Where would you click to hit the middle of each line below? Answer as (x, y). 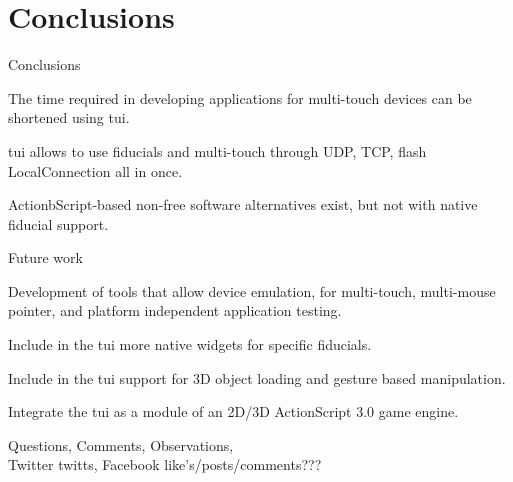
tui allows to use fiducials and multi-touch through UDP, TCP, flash (217, 150)
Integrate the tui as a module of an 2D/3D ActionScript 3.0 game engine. (233, 411)
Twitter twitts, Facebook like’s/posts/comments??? (165, 464)
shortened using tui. (69, 117)
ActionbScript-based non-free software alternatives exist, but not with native (243, 204)
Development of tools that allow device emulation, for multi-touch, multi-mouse (252, 290)
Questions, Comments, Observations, (121, 444)
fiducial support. (58, 223)
